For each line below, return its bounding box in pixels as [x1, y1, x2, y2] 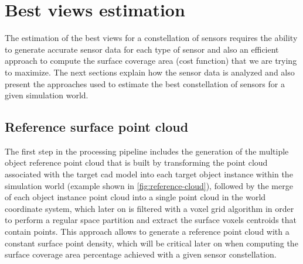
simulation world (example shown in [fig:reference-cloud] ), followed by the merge [5, 179, 293, 191]
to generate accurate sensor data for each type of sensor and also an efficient [5, 43, 279, 55]
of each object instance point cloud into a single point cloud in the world [5, 191, 266, 203]
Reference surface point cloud [5, 118, 189, 136]
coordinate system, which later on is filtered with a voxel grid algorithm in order [5, 202, 294, 214]
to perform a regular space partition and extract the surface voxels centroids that [5, 214, 297, 226]
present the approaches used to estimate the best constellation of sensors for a [5, 77, 285, 90]
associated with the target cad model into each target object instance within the [5, 168, 293, 180]
